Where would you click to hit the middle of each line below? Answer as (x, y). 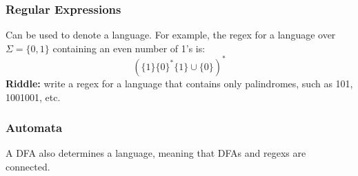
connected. (28, 166)
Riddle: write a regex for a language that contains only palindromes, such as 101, (179, 83)
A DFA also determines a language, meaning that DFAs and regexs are (156, 153)
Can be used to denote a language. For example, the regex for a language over (171, 35)
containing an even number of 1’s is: (129, 48)
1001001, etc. (33, 97)
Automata (34, 128)
